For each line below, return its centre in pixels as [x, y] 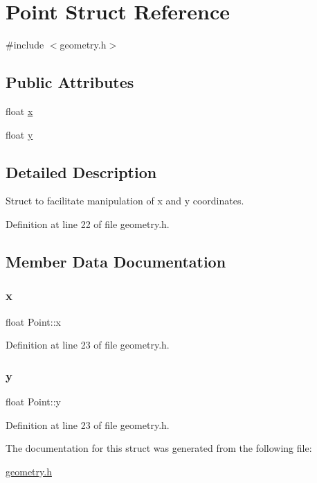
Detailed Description [81, 172]
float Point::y [33, 401]
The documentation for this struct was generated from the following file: [159, 448]
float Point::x [33, 321]
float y [19, 134]
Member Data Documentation [116, 261]
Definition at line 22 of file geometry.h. [88, 223]
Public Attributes [70, 82]
